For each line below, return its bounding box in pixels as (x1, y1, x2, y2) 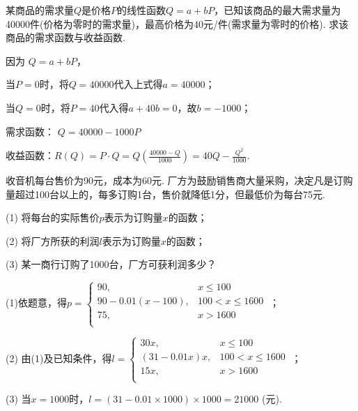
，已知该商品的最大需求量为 (214, 3, 341, 17)
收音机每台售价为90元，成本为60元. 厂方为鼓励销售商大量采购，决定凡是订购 (6, 173, 353, 188)
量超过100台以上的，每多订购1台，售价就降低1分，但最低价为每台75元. (6, 186, 325, 201)
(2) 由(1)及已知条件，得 (6, 350, 112, 365)
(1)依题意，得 (6, 295, 67, 310)
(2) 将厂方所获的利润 (6, 233, 100, 248)
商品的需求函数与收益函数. (6, 30, 125, 45)
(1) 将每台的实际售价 (6, 210, 100, 225)
